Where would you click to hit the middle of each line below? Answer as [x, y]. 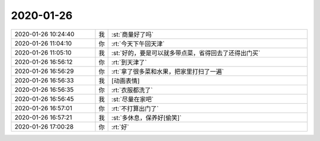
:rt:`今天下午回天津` [138, 43]
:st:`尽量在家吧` [133, 99]
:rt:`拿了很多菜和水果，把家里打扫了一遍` [168, 71]
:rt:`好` [121, 127]
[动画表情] [126, 81]
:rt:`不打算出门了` [135, 108]
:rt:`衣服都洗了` [132, 90]
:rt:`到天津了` [129, 62]
